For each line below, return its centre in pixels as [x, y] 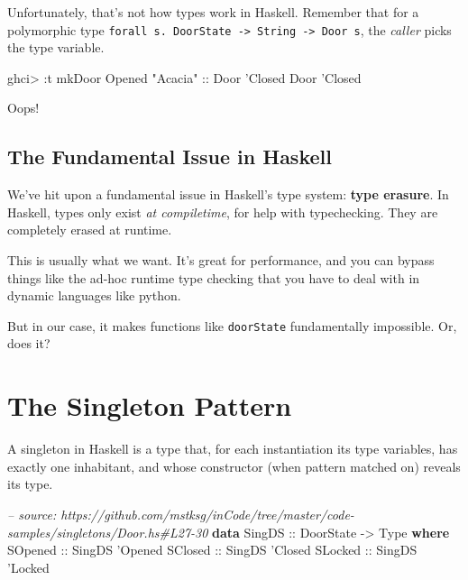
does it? [29, 343]
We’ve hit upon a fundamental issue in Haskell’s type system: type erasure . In [228, 194]
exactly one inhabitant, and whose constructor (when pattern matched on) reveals [234, 466]
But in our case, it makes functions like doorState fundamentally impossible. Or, [232, 325]
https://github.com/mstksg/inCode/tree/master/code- [207, 514]
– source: [32, 514]
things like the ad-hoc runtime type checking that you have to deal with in [214, 277]
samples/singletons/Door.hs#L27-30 [108, 532]
